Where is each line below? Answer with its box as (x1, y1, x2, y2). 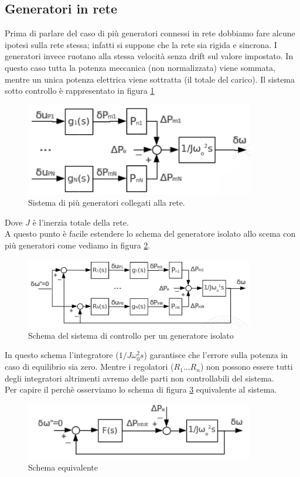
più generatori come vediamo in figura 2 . (5, 238, 151, 251)
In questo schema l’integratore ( (5, 349, 119, 361)
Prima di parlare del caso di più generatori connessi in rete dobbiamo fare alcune (5, 27, 295, 39)
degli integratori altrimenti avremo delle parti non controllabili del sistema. (5, 372, 274, 384)
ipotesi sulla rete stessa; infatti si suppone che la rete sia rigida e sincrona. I (5, 38, 277, 50)
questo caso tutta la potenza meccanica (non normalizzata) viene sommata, (5, 61, 275, 73)
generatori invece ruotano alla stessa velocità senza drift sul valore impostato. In (5, 50, 294, 62)
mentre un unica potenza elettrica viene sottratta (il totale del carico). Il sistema (5, 73, 295, 85)
